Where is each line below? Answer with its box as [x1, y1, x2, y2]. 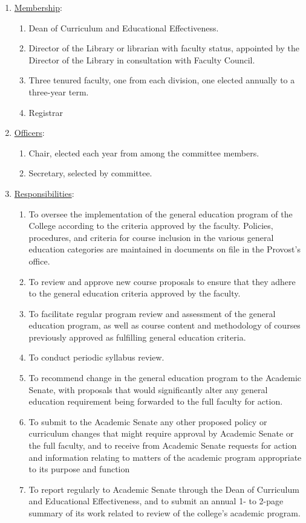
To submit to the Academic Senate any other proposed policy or [28, 415, 267, 428]
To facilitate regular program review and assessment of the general [28, 307, 276, 319]
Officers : [14, 126, 45, 139]
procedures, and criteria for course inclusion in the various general [28, 231, 274, 243]
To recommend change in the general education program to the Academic [28, 371, 302, 384]
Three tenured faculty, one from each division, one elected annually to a [28, 74, 295, 86]
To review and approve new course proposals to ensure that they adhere [28, 275, 296, 287]
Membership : [14, 1, 62, 13]
